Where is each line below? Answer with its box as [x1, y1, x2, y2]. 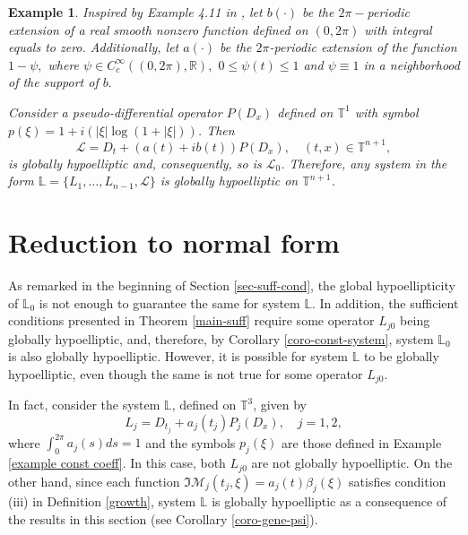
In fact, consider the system [8, 395, 160, 414]
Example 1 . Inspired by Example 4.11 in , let [8, 3, 263, 21]
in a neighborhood [363, 55, 460, 73]
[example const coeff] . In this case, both [8, 453, 226, 472]
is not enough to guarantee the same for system [39, 293, 300, 312]
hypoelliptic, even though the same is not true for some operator [8, 364, 363, 383]
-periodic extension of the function [269, 38, 457, 56]
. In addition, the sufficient [311, 293, 459, 312]
